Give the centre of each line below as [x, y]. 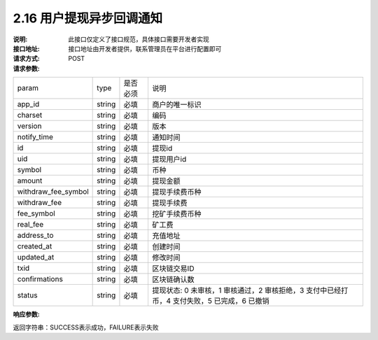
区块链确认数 [174, 280]
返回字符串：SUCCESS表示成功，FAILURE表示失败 [86, 327]
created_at [35, 246]
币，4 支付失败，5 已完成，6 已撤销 [211, 301]
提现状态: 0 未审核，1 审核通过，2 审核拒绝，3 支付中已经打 [250, 290]
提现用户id [169, 160]
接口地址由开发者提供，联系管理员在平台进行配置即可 [145, 48]
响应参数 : [26, 314]
